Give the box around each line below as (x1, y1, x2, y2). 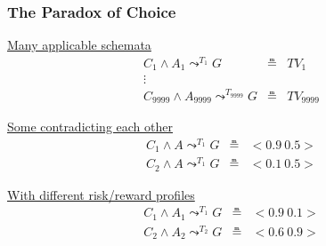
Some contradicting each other (7, 116, 173, 135)
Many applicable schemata (7, 36, 151, 54)
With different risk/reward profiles (7, 185, 195, 203)
